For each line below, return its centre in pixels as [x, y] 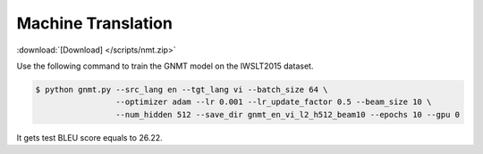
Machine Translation [95, 23]
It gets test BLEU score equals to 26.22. [89, 137]
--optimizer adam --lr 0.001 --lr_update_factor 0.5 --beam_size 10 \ [273, 102]
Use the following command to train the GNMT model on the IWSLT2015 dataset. [165, 66]
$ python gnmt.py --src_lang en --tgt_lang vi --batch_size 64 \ [182, 89]
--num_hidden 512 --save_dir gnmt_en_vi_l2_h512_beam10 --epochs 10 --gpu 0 [288, 114]
